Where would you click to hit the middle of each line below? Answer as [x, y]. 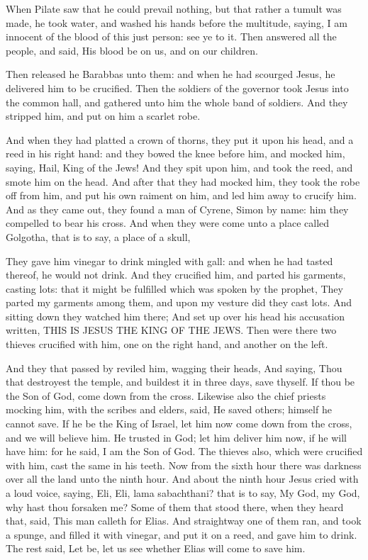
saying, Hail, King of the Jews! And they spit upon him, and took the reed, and [179, 167]
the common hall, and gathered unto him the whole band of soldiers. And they [177, 102]
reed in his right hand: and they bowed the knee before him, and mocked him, [175, 153]
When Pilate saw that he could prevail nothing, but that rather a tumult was [174, 9]
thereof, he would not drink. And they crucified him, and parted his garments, [176, 275]
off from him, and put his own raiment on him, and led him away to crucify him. [181, 195]
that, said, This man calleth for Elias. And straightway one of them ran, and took [184, 521]
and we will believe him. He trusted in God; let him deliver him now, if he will [176, 437]
